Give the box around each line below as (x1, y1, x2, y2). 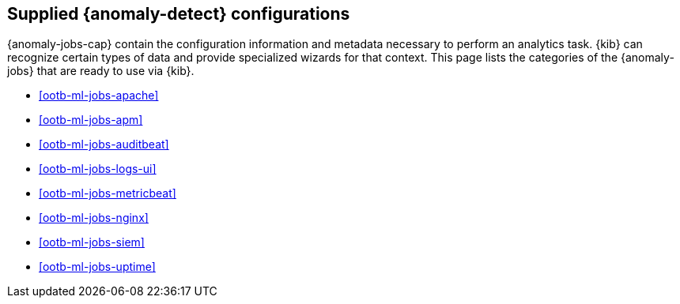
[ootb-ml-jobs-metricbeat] (39, 186, 176, 201)
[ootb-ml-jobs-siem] (39, 235, 145, 250)
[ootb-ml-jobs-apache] (39, 88, 159, 103)
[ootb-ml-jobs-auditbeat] (39, 137, 169, 152)
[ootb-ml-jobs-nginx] (39, 211, 149, 225)
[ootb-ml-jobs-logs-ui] (39, 162, 157, 176)
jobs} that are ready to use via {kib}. (7, 64, 195, 78)
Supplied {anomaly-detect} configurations (7, 4, 350, 24)
